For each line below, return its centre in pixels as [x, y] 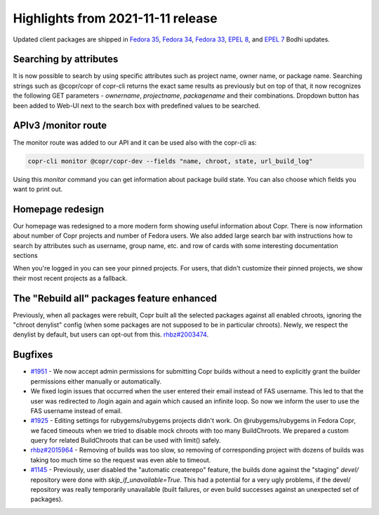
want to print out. [38, 189]
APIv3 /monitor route [60, 125]
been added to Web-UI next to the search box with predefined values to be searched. [137, 105]
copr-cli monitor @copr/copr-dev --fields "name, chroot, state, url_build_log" [170, 161]
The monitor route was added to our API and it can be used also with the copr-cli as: [135, 142]
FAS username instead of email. [77, 410]
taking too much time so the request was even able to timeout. [121, 459]
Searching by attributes [66, 59]
